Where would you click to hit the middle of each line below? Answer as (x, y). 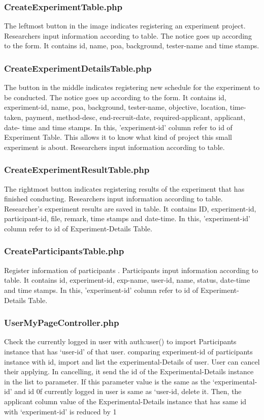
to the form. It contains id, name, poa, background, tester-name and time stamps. (132, 46)
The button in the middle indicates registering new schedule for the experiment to (132, 87)
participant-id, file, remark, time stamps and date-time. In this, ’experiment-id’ (127, 218)
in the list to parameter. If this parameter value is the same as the (107, 381)
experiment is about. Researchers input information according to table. (114, 147)
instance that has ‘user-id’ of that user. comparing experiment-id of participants (128, 351)
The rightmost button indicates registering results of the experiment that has (124, 188)
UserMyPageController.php (62, 323)
